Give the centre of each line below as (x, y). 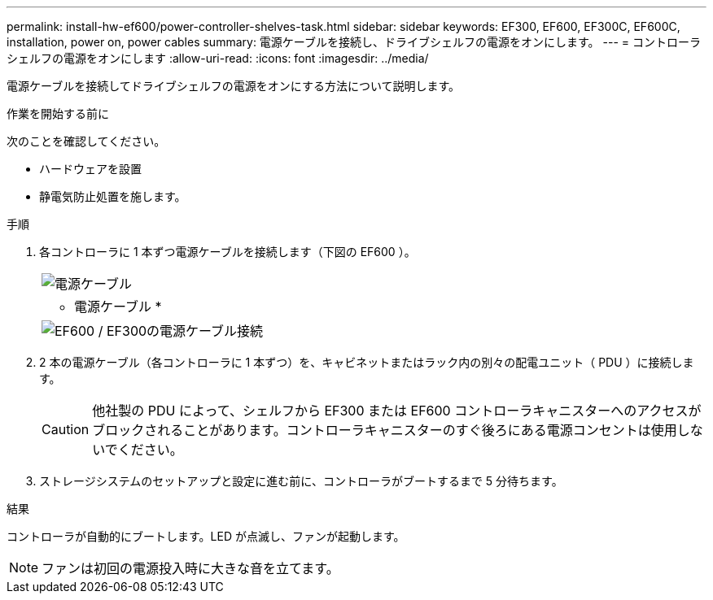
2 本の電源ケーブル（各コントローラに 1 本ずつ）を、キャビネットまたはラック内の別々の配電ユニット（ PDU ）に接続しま (367, 362)
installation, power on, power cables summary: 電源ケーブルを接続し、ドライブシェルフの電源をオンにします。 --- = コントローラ (354, 42)
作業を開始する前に (58, 113)
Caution (66, 429)
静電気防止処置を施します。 (113, 196)
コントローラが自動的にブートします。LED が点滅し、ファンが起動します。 (206, 536)
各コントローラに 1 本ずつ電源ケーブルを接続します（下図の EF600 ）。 (227, 252)
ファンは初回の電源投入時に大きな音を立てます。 (190, 568)
